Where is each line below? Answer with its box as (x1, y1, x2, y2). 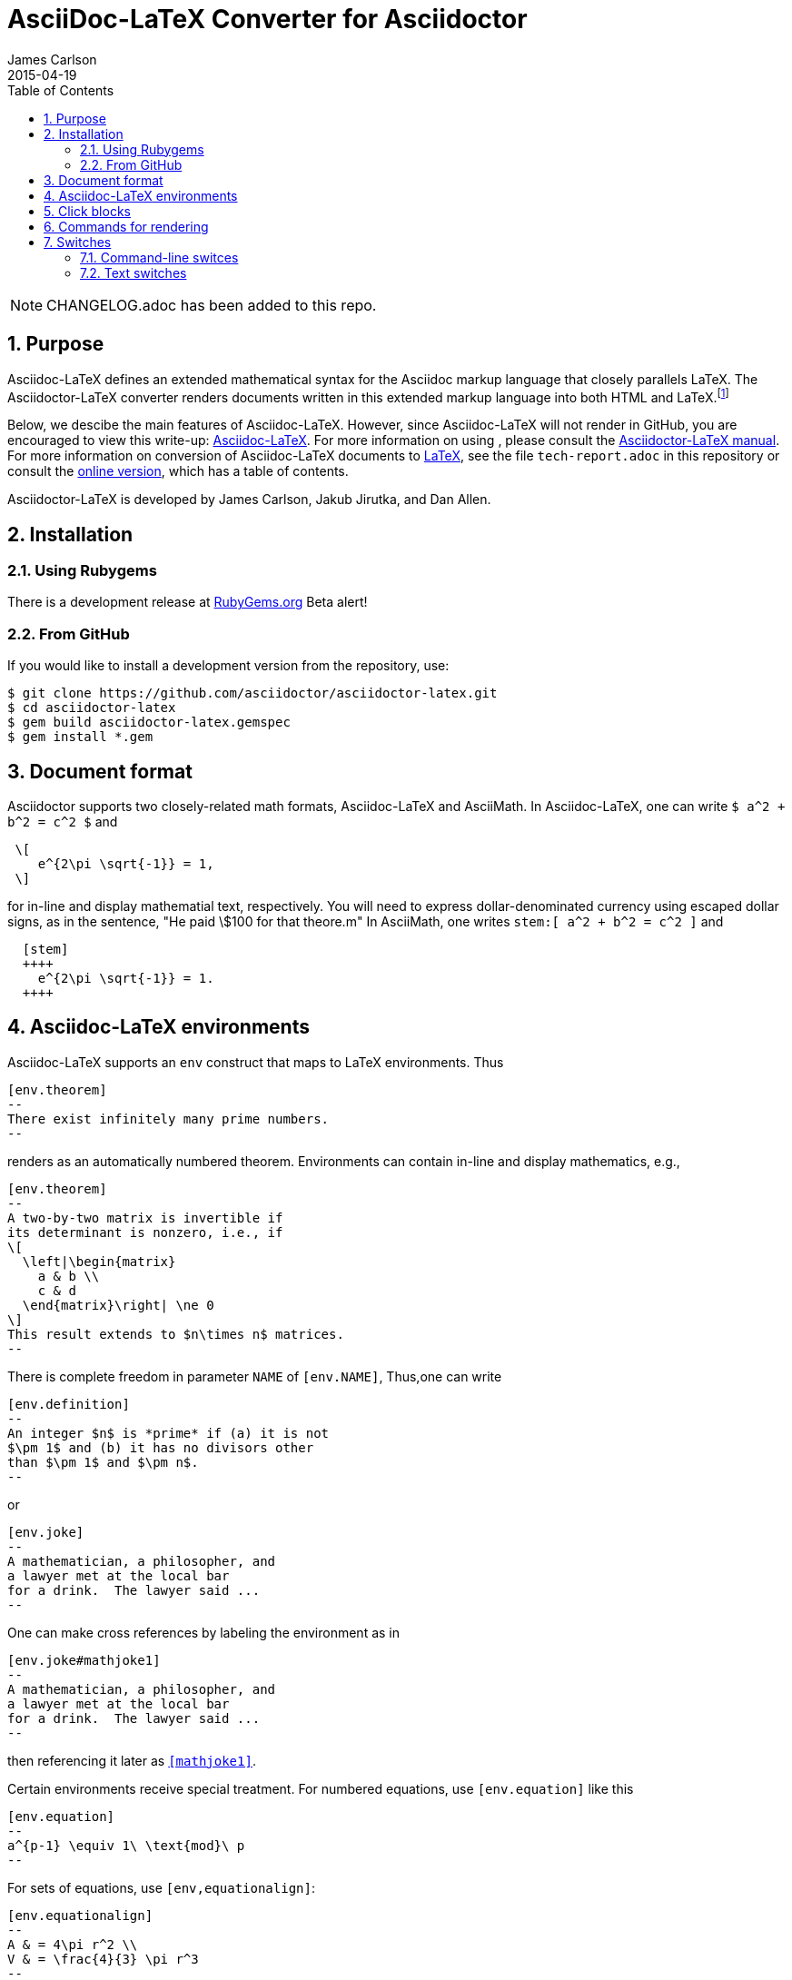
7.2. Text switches (80, 264, 187, 281)
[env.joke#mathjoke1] (7, 1652, 161, 1668)
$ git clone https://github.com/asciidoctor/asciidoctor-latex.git (7, 686, 498, 701)
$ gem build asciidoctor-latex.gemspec (7, 715, 291, 730)
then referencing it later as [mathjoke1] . (7, 1752, 256, 1768)
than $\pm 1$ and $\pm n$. (7, 1454, 199, 1470)
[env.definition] (7, 1396, 130, 1411)
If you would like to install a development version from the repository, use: (7, 658, 450, 674)
